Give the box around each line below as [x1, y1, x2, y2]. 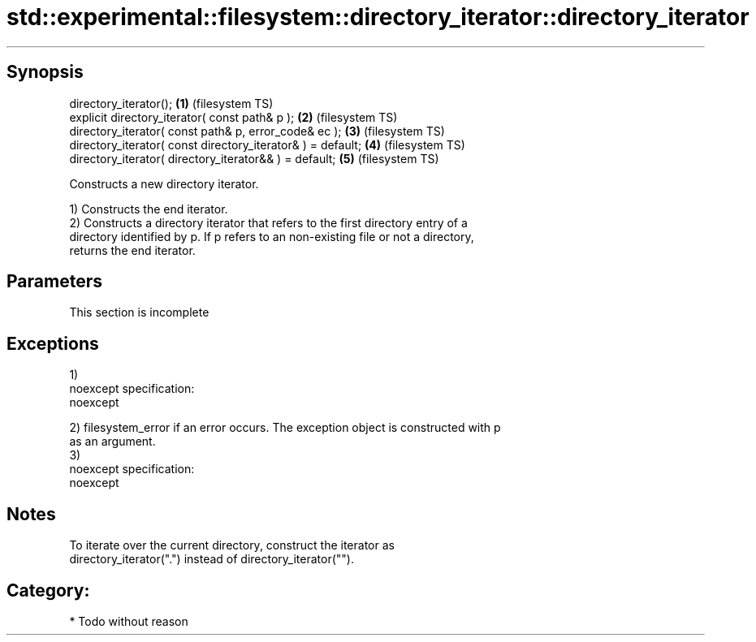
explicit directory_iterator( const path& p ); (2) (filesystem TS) [69, 110, 398, 124]
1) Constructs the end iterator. [69, 201, 228, 216]
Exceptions [6, 333, 99, 354]
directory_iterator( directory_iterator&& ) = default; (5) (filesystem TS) [69, 151, 439, 166]
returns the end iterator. [69, 243, 196, 257]
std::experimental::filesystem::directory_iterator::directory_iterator [6, 3, 750, 31]
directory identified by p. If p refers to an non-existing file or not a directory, [69, 229, 474, 243]
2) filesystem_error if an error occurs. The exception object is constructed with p [69, 420, 501, 435]
